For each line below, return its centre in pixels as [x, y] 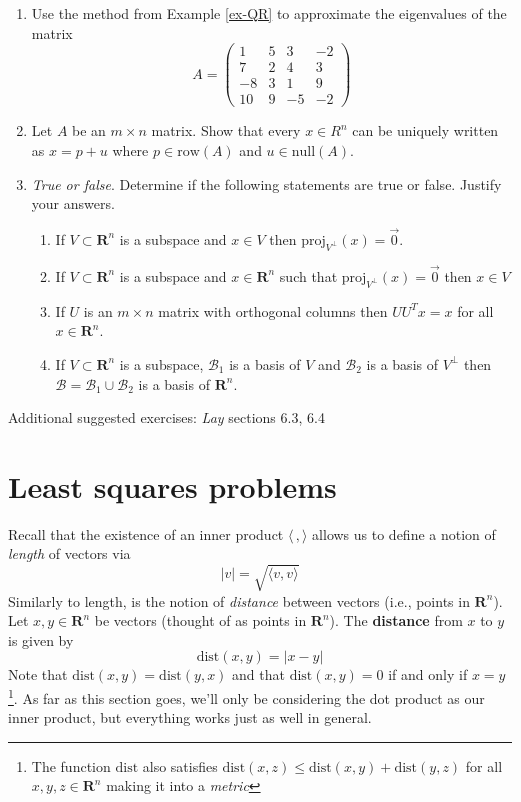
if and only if [428, 674]
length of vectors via [69, 553]
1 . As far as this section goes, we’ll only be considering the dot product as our [246, 696]
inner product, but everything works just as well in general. [190, 717]
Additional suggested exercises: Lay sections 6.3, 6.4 [166, 417]
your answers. [73, 203]
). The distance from [396, 620]
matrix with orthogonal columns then [273, 310]
